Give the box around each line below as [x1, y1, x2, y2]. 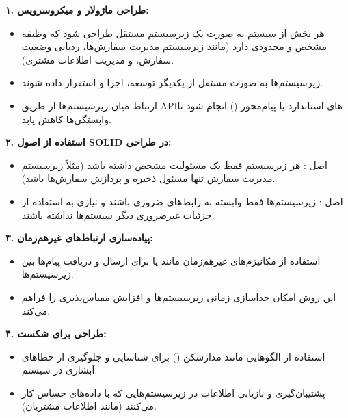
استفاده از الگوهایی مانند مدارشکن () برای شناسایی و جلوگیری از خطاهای [21, 349, 325, 363]
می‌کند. [21, 303, 51, 317]
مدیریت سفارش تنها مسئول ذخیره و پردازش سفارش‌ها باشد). [21, 171, 276, 185]
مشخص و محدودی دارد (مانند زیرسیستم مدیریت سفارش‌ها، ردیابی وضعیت [21, 39, 327, 53]
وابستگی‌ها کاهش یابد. [21, 112, 111, 126]
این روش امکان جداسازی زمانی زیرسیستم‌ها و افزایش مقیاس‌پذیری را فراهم [21, 289, 336, 304]
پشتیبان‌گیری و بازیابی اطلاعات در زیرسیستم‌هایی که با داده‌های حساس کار [21, 385, 325, 400]
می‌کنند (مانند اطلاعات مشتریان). [21, 399, 157, 413]
